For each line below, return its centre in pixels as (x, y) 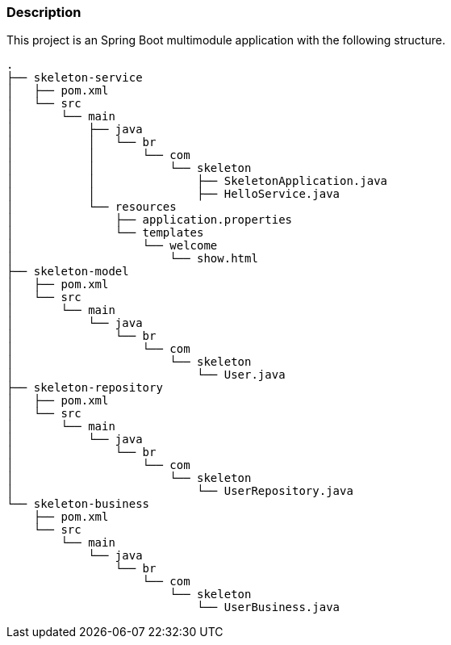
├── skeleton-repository (85, 388)
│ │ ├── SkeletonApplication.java (197, 181)
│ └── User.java (146, 375)
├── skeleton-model (68, 272)
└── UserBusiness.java (269, 607)
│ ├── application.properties (150, 220)
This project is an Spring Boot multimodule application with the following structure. (226, 40)
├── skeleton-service (75, 78)
